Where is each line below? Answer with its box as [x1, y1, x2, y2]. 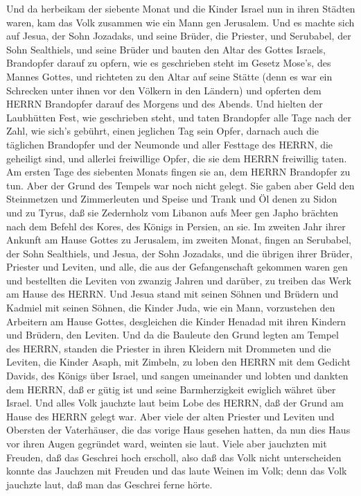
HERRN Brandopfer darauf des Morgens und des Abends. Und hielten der [6, 96, 323, 111]
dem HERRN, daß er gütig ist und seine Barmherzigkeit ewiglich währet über [6, 382, 336, 396]
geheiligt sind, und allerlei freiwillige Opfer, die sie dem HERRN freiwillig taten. [6, 151, 347, 165]
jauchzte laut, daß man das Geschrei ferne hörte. [6, 477, 213, 491]
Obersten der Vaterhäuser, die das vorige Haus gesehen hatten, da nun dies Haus [6, 422, 351, 437]
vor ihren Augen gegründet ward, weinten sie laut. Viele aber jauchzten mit [6, 436, 327, 450]
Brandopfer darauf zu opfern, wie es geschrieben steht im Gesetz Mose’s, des [6, 55, 331, 70]
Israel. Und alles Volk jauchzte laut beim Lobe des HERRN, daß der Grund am [6, 395, 344, 410]
